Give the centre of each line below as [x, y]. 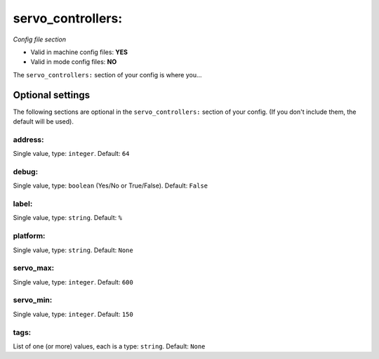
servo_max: [34, 268]
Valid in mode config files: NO [74, 62]
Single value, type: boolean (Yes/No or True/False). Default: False [111, 185]
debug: [26, 171]
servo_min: [33, 300]
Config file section [40, 39]
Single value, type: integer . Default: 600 [73, 282]
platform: [29, 236]
